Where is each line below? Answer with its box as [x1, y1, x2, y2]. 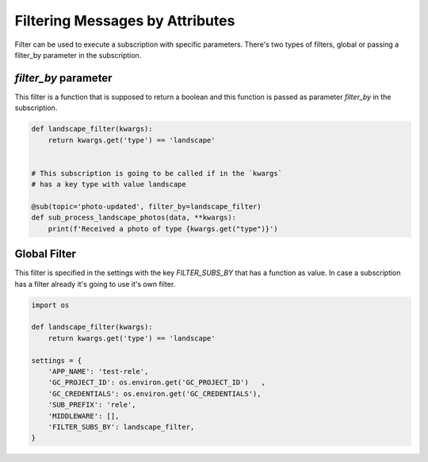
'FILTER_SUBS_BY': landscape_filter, [48, 422, 195, 431]
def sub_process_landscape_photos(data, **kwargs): [31, 213, 237, 222]
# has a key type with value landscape [31, 180, 186, 189]
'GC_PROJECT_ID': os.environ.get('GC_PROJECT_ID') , [48, 378, 266, 388]
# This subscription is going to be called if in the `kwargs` [31, 169, 283, 178]
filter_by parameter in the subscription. [14, 50, 142, 59]
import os [31, 300, 70, 309]
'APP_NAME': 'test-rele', [48, 367, 149, 376]
